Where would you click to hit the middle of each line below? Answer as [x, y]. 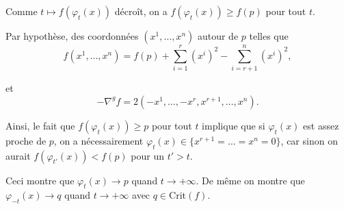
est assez [321, 125]
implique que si [234, 125]
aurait [18, 155]
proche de [26, 140]
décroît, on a [141, 11]
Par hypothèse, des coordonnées [72, 36]
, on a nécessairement [98, 140]
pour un [148, 155]
